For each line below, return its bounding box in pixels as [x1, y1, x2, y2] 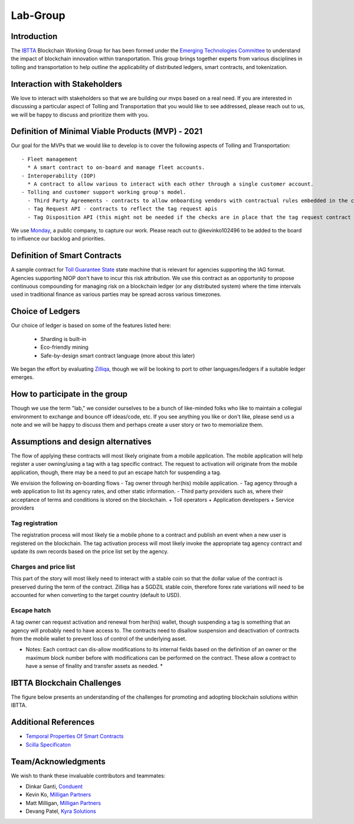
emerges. [11, 374, 34, 381]
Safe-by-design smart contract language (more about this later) [40, 352, 195, 359]
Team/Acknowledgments [11, 757, 106, 767]
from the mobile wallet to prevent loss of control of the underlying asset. [11, 635, 187, 642]
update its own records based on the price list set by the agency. [11, 548, 169, 555]
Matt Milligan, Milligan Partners [25, 799, 101, 806]
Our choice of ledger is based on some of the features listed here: [11, 322, 171, 329]
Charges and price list [11, 562, 76, 570]
